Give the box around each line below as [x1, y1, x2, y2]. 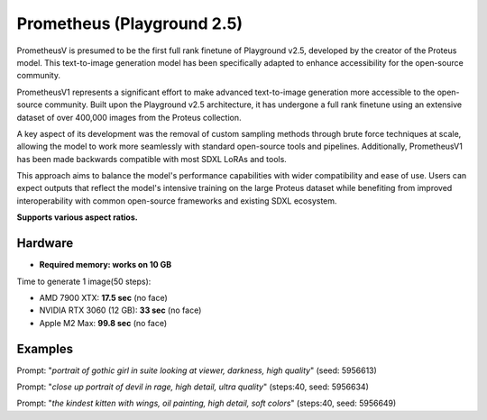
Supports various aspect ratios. [16, 212, 139, 223]
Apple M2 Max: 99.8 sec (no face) [39, 317, 168, 328]
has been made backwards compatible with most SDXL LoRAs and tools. [16, 153, 288, 164]
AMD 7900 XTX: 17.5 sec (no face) [39, 292, 169, 303]
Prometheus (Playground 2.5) [16, 14, 243, 33]
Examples [16, 341, 74, 356]
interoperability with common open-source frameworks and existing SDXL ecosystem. [16, 195, 337, 206]
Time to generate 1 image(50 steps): [16, 276, 152, 287]
